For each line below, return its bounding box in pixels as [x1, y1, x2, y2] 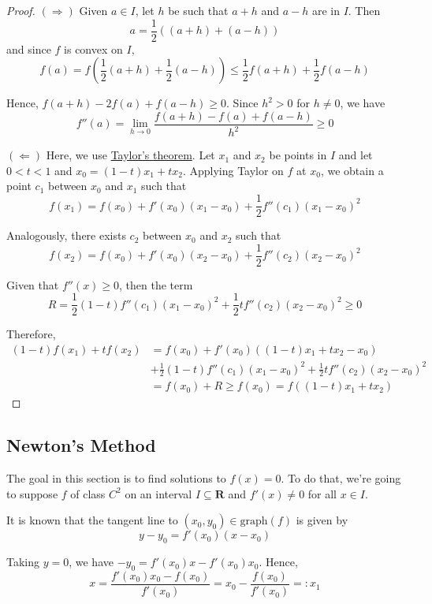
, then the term [119, 276, 193, 293]
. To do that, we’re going [281, 470, 401, 487]
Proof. [6, 2, 35, 18]
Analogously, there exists [6, 227, 126, 244]
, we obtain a [320, 162, 384, 178]
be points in [269, 147, 327, 163]
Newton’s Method [6, 433, 156, 457]
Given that [6, 276, 59, 293]
